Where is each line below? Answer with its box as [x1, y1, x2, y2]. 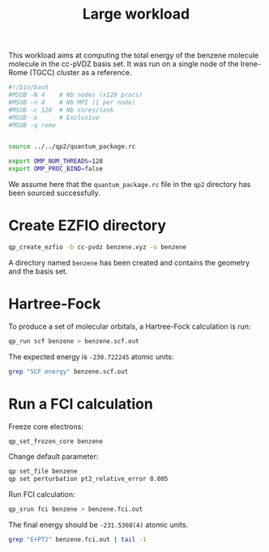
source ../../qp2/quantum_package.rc [8, 142, 136, 151]
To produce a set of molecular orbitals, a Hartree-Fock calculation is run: [8, 321, 251, 331]
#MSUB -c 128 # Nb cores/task [8, 106, 114, 114]
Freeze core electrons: [8, 422, 83, 431]
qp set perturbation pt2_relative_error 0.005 [8, 475, 169, 483]
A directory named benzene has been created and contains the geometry [8, 257, 250, 267]
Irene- [240, 59, 262, 69]
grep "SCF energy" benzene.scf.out [8, 367, 129, 376]
